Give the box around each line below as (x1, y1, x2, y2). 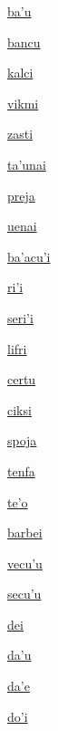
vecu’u (7, 553, 43, 572)
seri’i (7, 308, 34, 327)
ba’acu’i (7, 246, 51, 266)
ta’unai (7, 154, 46, 173)
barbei (7, 523, 43, 542)
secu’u (7, 584, 42, 603)
